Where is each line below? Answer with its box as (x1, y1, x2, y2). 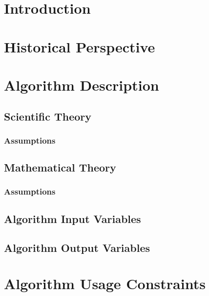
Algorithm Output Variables (4, 240, 150, 255)
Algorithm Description (4, 74, 159, 95)
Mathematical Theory (4, 160, 116, 175)
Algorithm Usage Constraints (4, 273, 206, 294)
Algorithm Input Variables (4, 211, 141, 226)
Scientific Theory (4, 108, 92, 123)
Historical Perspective (4, 36, 155, 56)
